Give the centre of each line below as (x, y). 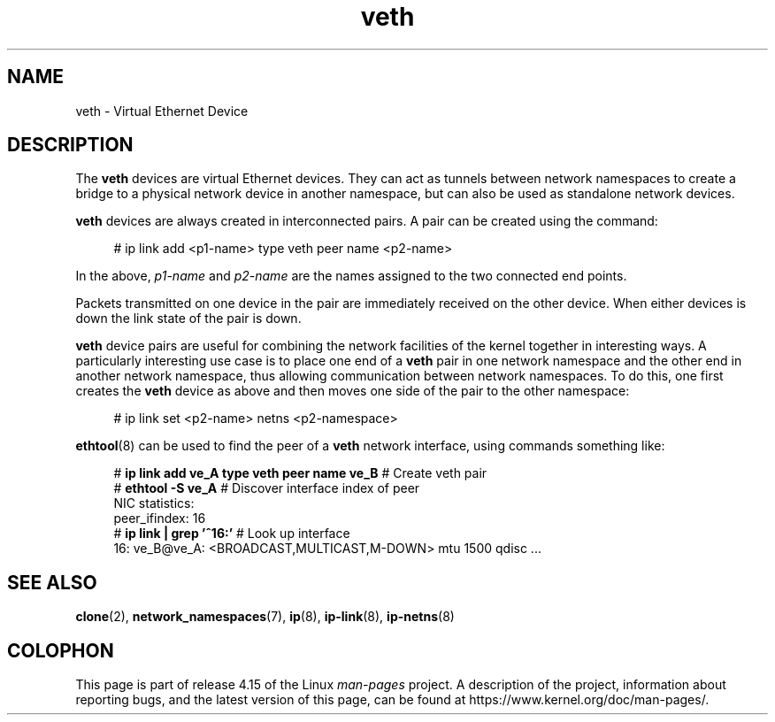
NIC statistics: (154, 503)
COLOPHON (61, 650)
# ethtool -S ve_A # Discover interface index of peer (267, 488)
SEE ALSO (52, 582)
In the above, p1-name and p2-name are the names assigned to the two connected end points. (351, 276)
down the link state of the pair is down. (188, 319)
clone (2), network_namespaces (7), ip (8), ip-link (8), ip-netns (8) (265, 617)
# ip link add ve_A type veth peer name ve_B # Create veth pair (300, 473)
